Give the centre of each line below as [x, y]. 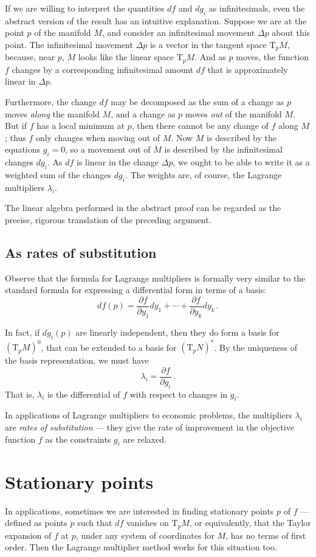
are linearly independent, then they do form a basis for [177, 332]
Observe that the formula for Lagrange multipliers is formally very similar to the [155, 278]
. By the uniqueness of [256, 347]
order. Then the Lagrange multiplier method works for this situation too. [141, 547]
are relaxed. [145, 439]
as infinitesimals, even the [257, 8]
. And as [210, 57]
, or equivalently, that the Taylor [250, 523]
